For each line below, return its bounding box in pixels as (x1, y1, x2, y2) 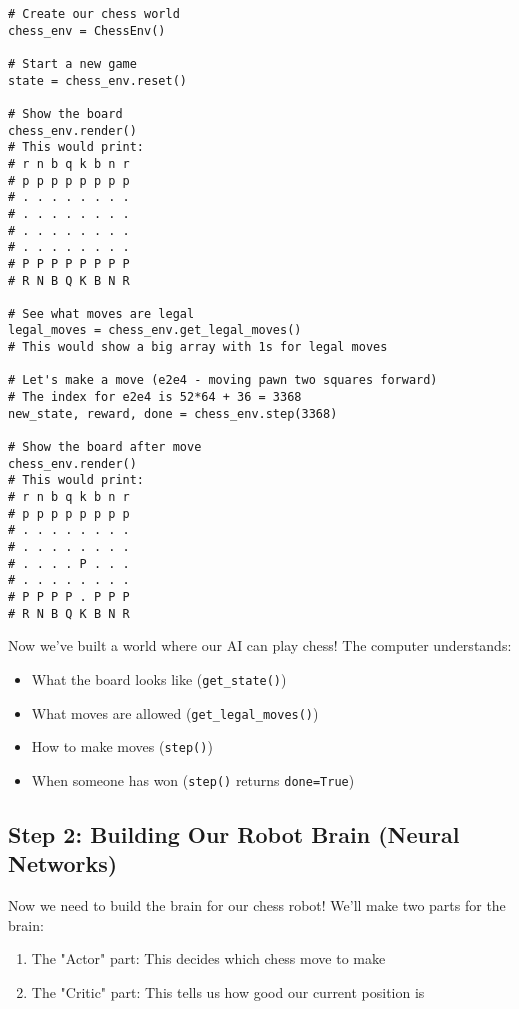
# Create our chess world (8, 7, 180, 21)
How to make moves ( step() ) (31, 736, 213, 757)
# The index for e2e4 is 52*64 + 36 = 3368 (8, 390, 302, 405)
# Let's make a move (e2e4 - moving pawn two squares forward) (8, 373, 438, 388)
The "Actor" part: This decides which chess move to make (31, 948, 386, 969)
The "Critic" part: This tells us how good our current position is (31, 981, 425, 1002)
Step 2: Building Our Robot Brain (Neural (8, 818, 460, 849)
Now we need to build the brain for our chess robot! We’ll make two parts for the (8, 895, 506, 916)
